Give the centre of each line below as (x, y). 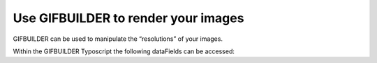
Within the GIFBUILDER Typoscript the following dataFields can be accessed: (124, 51)
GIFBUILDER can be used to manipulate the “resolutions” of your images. (118, 39)
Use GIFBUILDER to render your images (128, 18)
